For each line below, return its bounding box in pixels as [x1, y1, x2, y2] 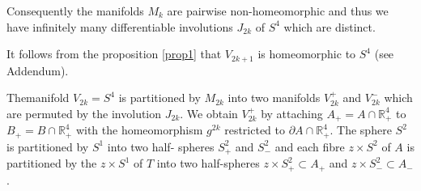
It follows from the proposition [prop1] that [6, 45, 222, 62]
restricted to [224, 121, 286, 138]
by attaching [261, 104, 323, 121]
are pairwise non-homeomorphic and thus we [167, 2, 389, 19]
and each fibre [274, 138, 345, 155]
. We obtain [180, 104, 238, 121]
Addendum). [6, 62, 69, 79]
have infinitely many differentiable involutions [6, 18, 233, 35]
